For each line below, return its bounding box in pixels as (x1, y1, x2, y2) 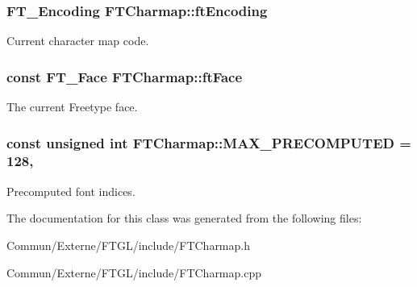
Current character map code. (6, 32, 149, 49)
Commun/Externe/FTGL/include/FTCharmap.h (6, 236, 250, 253)
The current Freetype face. (6, 98, 138, 115)
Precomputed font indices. (6, 182, 136, 199)
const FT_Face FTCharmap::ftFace (6, 66, 243, 86)
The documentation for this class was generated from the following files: (6, 210, 362, 227)
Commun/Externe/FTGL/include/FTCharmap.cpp (6, 264, 261, 281)
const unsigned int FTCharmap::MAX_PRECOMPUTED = (6, 132, 411, 152)
